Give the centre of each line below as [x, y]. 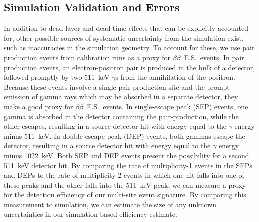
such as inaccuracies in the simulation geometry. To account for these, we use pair [129, 48]
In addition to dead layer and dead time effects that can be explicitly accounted [126, 28]
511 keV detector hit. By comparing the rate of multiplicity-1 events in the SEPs [128, 165]
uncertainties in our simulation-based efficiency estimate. [91, 214]
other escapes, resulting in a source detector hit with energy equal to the [115, 126]
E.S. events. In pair [214, 57]
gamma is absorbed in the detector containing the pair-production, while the [121, 116]
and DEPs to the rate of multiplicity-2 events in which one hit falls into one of [124, 175]
